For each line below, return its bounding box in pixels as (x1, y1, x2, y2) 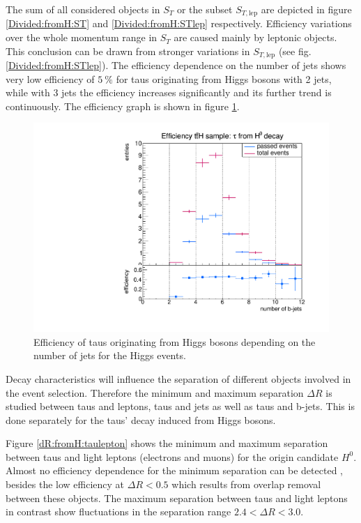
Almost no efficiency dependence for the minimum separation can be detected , (6, 463, 343, 478)
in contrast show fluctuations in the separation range (6, 504, 231, 519)
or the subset (176, 2, 233, 16)
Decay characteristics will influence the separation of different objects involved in (6, 371, 351, 386)
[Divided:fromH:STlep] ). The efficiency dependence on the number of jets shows (6, 58, 346, 73)
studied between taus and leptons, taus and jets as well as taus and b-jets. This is (6, 399, 355, 414)
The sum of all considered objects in (6, 2, 160, 16)
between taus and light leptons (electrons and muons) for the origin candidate (6, 449, 339, 464)
